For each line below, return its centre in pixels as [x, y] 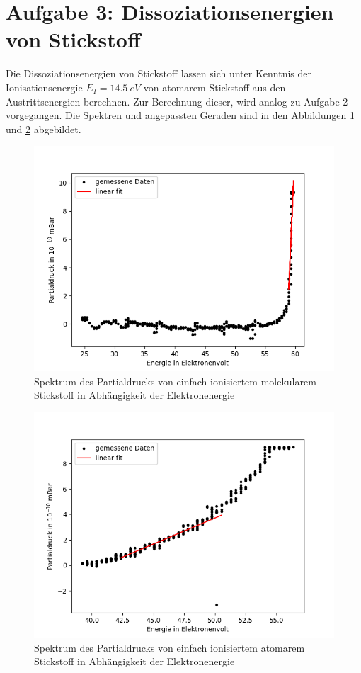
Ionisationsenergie [44, 87]
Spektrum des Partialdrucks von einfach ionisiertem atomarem [170, 647]
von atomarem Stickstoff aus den [214, 87]
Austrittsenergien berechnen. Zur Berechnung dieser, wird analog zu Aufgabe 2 [177, 101]
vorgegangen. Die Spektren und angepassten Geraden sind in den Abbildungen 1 [180, 115]
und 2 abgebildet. [44, 129]
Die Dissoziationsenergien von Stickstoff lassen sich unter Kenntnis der [159, 73]
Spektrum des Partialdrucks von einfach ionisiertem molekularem [175, 381]
